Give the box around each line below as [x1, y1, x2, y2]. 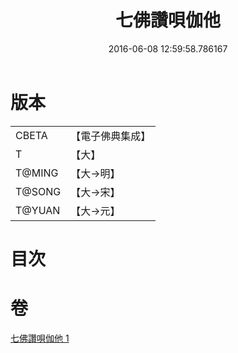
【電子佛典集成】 [70, 129, 152, 143]
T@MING [15, 166, 59, 180]
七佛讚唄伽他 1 [10, 332, 70, 344]
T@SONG [15, 184, 62, 198]
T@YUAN [15, 203, 61, 217]
